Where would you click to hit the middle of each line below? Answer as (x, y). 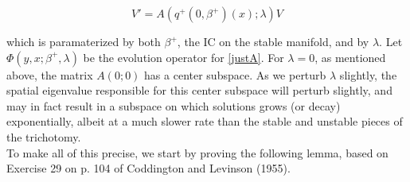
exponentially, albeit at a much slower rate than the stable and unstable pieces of (205, 121)
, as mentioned (350, 57)
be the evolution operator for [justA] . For (184, 57)
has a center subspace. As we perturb (235, 74)
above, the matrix (50, 74)
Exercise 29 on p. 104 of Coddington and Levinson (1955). (148, 168)
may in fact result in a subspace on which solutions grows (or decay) (174, 105)
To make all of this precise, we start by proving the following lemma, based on (197, 152)
